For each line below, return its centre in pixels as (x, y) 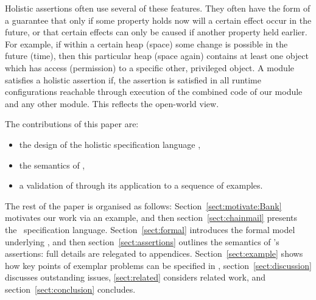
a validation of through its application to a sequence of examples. (141, 185)
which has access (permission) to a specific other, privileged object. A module (149, 67)
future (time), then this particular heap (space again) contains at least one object (157, 56)
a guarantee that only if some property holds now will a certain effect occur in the (158, 20)
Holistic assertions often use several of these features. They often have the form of (158, 8)
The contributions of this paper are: (72, 124)
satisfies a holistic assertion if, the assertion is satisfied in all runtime (133, 79)
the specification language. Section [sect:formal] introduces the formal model (150, 229)
